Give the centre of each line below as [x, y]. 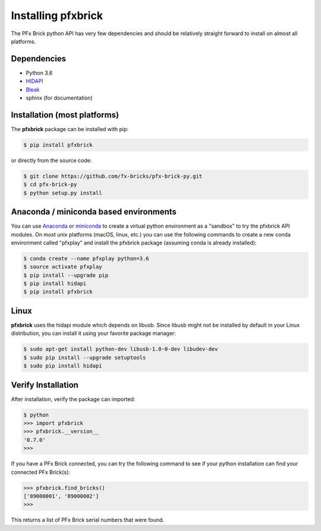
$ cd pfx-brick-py [50, 184]
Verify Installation [45, 385]
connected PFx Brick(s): [41, 472]
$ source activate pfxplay [63, 267]
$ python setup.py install [63, 193]
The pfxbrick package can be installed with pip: [70, 129]
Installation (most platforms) [65, 115]
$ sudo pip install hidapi [63, 366]
